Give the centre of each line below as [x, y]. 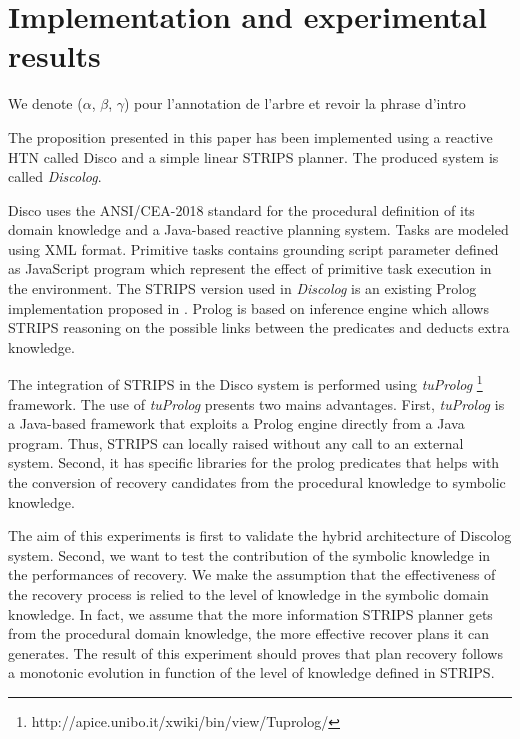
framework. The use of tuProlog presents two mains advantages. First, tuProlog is [256, 403]
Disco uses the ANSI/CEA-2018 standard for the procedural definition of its [241, 209]
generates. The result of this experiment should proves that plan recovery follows [255, 652]
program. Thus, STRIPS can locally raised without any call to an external [236, 442]
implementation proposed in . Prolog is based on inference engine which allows [248, 307]
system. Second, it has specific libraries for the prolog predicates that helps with [254, 462]
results [54, 55]
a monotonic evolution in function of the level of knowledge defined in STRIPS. [251, 672]
